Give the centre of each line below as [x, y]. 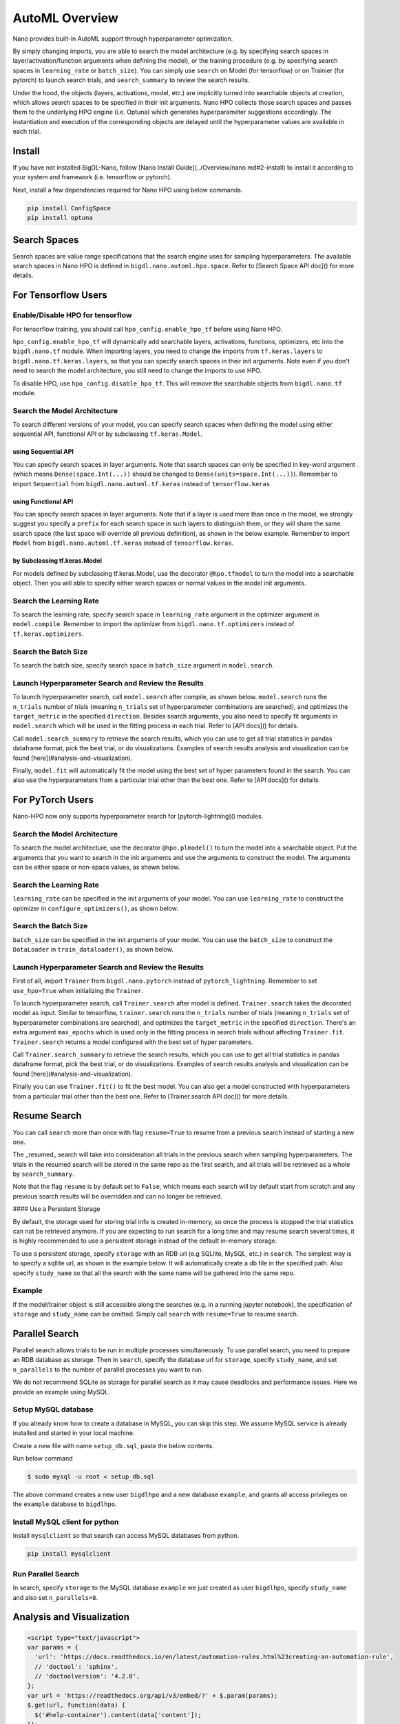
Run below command [43, 1458]
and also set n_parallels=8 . [55, 1597]
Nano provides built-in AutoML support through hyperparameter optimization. [123, 39]
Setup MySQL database [53, 1410]
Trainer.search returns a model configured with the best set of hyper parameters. [133, 1042]
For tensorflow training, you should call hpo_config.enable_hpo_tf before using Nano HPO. [147, 329]
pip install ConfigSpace [69, 208]
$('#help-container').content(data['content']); [118, 1715]
